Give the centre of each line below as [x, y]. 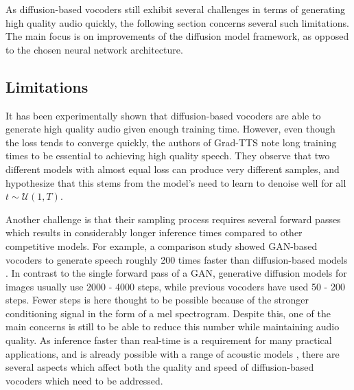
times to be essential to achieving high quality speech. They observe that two [168, 156]
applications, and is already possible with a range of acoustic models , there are [173, 353]
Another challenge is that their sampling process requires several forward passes [173, 219]
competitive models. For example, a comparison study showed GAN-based [162, 245]
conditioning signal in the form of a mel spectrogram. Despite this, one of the [168, 313]
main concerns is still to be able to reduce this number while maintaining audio [173, 326]
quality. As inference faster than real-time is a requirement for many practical [169, 340]
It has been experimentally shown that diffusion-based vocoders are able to [163, 115]
